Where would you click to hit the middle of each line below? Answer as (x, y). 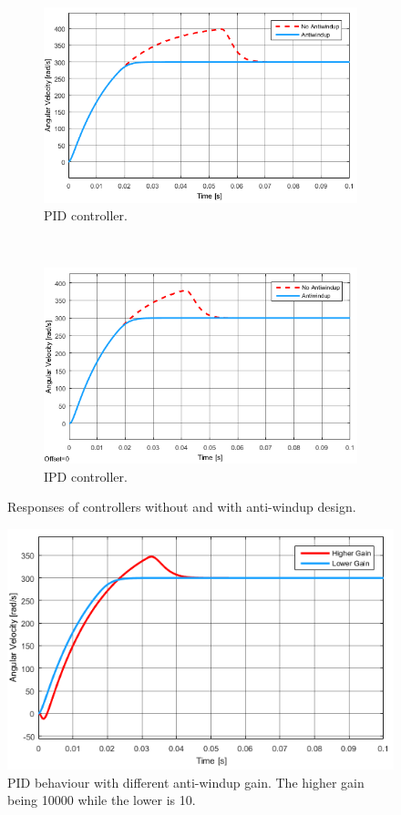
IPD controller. (86, 476)
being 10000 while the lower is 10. (102, 800)
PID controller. (86, 215)
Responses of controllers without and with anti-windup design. (182, 507)
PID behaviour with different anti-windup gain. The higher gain (186, 782)
